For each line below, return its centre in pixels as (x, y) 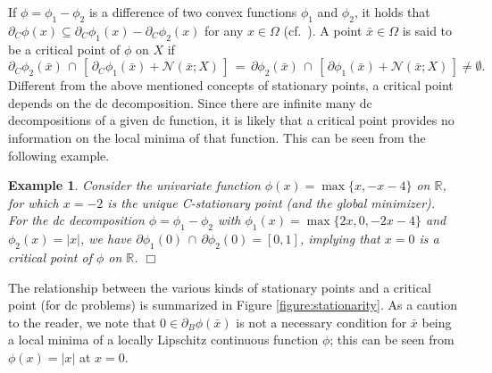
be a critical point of (64, 49)
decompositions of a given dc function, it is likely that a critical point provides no (231, 120)
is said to (427, 30)
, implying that (340, 239)
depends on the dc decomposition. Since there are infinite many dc (190, 102)
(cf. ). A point (323, 30)
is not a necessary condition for (321, 322)
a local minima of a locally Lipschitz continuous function (163, 340)
